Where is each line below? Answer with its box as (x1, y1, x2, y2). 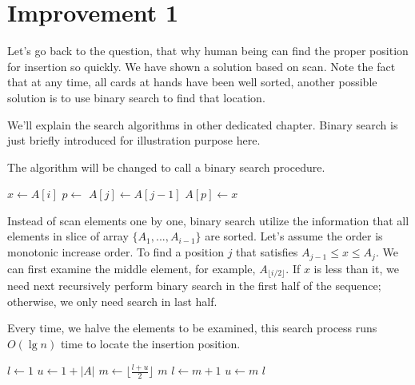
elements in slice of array (7, 228, 129, 244)
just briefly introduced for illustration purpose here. (7, 132, 261, 149)
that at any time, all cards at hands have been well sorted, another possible (7, 73, 377, 90)
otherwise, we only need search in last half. (7, 292, 217, 309)
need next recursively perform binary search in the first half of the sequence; (7, 276, 381, 293)
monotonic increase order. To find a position (7, 244, 224, 260)
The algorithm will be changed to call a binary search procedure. (7, 158, 325, 175)
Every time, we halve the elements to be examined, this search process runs (7, 320, 377, 336)
